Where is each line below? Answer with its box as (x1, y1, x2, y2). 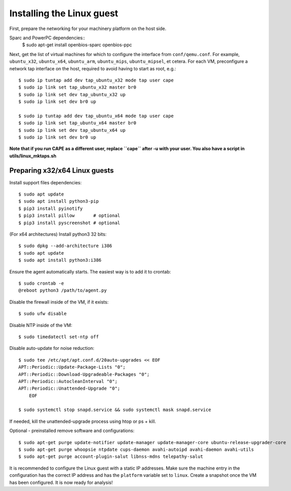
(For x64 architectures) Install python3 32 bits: (9, 231, 107, 237)
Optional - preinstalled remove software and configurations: (9, 428, 135, 434)
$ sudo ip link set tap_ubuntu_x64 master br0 (18, 120, 137, 126)
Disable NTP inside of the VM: (9, 322, 73, 328)
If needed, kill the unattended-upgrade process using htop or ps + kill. (9, 418, 156, 424)
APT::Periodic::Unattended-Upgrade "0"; (18, 386, 120, 392)
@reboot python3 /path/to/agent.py (18, 288, 107, 293)
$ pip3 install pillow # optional (18, 213, 120, 219)
